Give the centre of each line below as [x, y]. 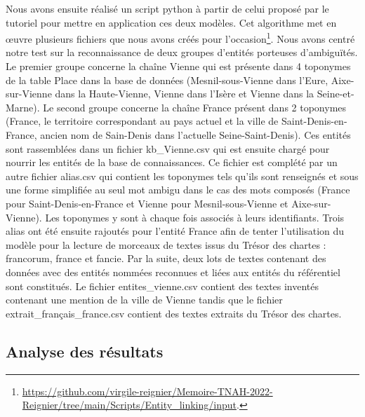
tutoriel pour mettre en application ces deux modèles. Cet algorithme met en [171, 22]
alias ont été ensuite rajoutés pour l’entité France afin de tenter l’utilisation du [175, 231]
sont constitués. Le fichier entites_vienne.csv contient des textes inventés [162, 286]
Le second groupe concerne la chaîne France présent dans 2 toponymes [195, 107]
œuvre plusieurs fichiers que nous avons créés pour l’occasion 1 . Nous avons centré [180, 37]
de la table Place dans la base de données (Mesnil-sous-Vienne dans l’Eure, [167, 80]
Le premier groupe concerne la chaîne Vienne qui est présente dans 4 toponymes [178, 66]
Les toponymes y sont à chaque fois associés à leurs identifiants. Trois [195, 217]
